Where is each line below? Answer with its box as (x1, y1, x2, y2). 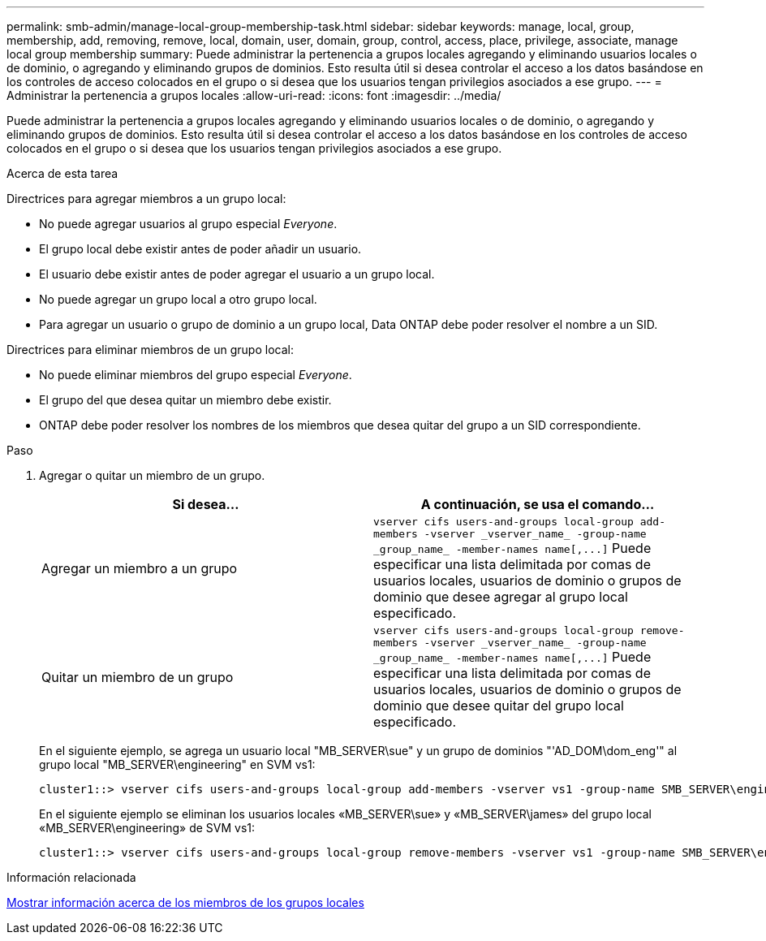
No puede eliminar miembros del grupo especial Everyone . (39, 368, 352, 382)
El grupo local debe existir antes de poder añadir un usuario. (39, 242, 362, 256)
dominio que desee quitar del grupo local (373, 697, 624, 714)
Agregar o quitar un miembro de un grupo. (39, 468, 265, 482)
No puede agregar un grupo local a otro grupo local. (39, 292, 317, 306)
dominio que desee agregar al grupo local (373, 589, 628, 605)
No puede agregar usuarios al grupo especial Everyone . (39, 217, 338, 231)
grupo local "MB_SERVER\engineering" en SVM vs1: (39, 758, 316, 771)
